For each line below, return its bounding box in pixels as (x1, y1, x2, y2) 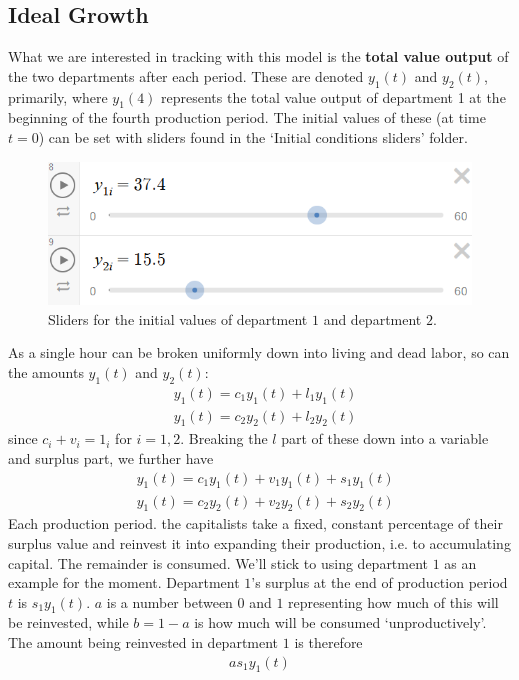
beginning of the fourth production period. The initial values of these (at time (8, 107, 486, 128)
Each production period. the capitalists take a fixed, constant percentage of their (8, 513, 503, 534)
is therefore (294, 632, 363, 653)
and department (323, 308, 422, 329)
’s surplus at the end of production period (251, 572, 508, 593)
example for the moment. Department (8, 572, 240, 593)
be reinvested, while (8, 612, 129, 633)
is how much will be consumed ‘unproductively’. (194, 612, 487, 633)
